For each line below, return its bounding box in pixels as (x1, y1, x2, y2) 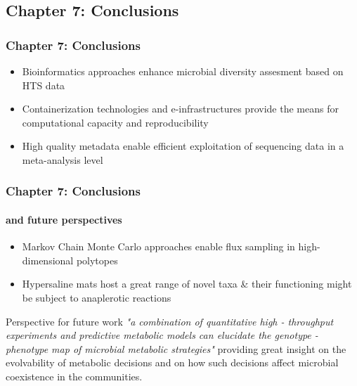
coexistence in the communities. (6, 368, 143, 383)
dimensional (22, 252, 74, 267)
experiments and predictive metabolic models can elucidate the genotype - (6, 328, 318, 342)
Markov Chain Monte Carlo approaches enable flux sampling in (22, 239, 295, 254)
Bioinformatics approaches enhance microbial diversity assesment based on (22, 64, 344, 78)
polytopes (76, 252, 118, 267)
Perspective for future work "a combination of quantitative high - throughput (6, 314, 334, 328)
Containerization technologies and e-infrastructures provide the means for (22, 101, 339, 116)
